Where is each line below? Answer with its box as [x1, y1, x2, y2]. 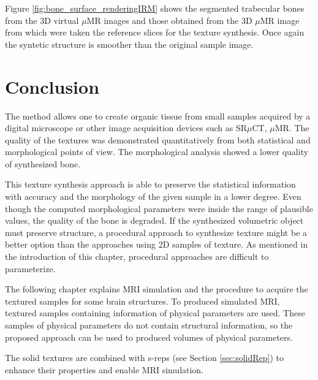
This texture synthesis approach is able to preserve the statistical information [5, 178, 296, 191]
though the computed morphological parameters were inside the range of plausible [5, 202, 313, 215]
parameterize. [5, 262, 56, 275]
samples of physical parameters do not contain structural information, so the [5, 319, 293, 331]
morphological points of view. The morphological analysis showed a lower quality [5, 145, 309, 158]
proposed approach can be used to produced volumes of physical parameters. [5, 330, 293, 343]
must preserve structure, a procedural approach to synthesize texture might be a [5, 226, 308, 238]
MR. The [274, 121, 309, 134]
